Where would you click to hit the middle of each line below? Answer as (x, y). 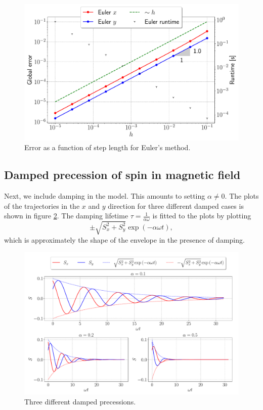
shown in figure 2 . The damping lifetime (66, 216)
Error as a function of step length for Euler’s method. (107, 147)
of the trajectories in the (42, 206)
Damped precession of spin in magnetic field (122, 175)
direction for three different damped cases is (176, 206)
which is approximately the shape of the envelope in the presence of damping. (124, 239)
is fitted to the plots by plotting (202, 216)
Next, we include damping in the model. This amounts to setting (105, 195)
